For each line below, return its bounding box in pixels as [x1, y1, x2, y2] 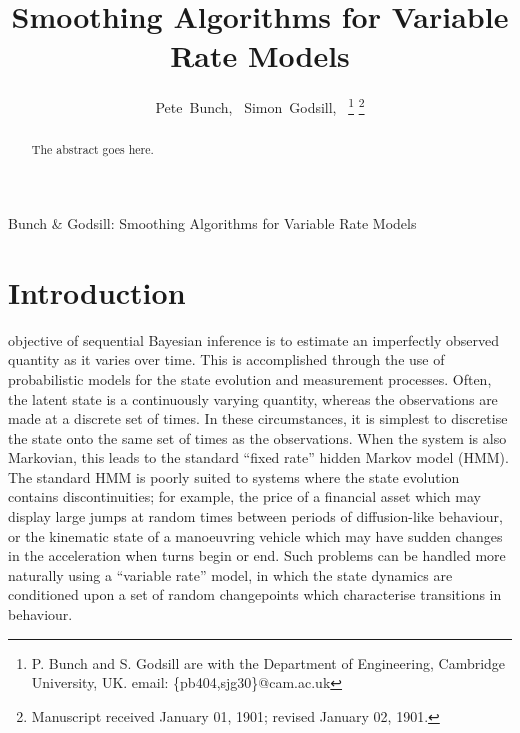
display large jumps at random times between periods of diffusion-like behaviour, [8, 506, 503, 527]
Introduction [8, 271, 186, 312]
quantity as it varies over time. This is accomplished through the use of [8, 349, 445, 370]
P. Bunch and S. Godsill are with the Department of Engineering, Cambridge [31, 652, 506, 673]
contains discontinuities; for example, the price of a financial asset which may [8, 486, 481, 507]
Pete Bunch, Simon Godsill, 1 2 [155, 94, 365, 117]
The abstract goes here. [31, 141, 154, 158]
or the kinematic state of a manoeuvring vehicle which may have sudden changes [8, 525, 503, 546]
